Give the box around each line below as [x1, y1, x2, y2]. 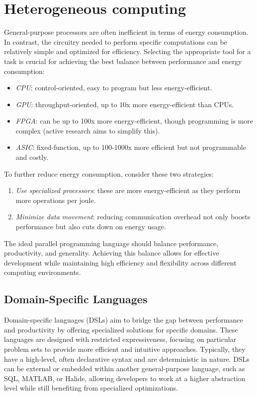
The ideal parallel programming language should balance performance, [4, 238, 219, 248]
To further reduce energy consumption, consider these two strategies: [4, 168, 214, 179]
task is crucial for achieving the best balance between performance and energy [4, 56, 242, 66]
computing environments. [4, 267, 81, 277]
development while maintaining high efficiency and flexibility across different [4, 257, 237, 267]
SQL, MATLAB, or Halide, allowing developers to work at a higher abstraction [4, 373, 246, 383]
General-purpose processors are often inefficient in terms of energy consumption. [4, 27, 249, 37]
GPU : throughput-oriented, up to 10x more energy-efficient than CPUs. [15, 99, 234, 109]
